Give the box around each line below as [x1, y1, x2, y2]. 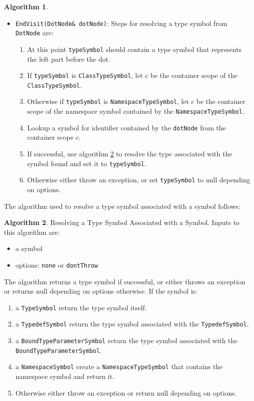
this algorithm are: [4, 226, 60, 237]
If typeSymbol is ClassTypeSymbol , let [27, 70, 143, 80]
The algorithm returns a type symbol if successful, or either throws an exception [4, 276, 246, 286]
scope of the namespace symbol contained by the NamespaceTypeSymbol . [27, 106, 245, 116]
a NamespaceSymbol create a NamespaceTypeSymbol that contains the [15, 361, 223, 372]
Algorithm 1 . [4, 1, 48, 11]
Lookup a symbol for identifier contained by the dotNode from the [27, 122, 226, 132]
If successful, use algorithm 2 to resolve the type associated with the [27, 149, 232, 159]
